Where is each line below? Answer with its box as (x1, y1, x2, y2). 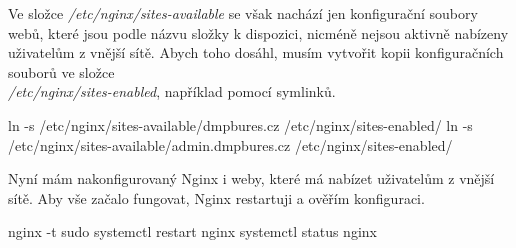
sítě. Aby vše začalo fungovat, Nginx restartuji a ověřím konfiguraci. (8, 187, 425, 208)
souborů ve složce (8, 61, 115, 82)
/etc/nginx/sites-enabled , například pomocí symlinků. (8, 81, 336, 102)
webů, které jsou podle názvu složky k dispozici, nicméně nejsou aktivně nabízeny (8, 22, 509, 43)
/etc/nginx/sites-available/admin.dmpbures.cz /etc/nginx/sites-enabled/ (8, 134, 453, 155)
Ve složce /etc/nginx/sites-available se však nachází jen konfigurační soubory (8, 3, 478, 23)
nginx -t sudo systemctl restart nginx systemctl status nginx (8, 221, 377, 242)
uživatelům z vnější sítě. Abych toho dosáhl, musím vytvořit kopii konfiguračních (8, 42, 504, 63)
